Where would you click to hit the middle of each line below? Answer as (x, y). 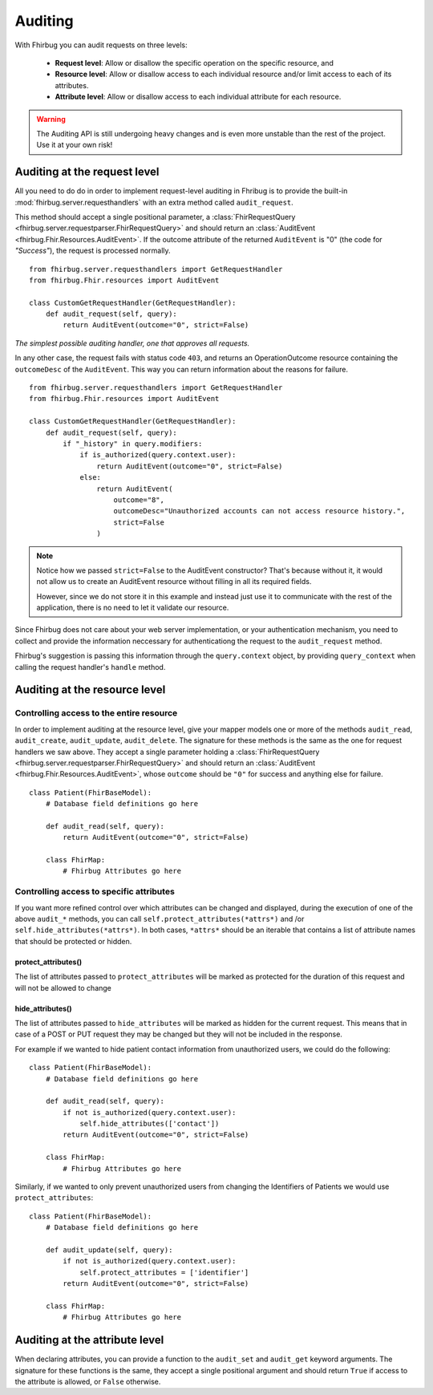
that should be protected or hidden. (73, 941)
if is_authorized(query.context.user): (158, 455)
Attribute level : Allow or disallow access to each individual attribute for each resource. (198, 97)
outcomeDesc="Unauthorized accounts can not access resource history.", (259, 511)
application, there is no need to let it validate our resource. (133, 608)
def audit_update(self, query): (109, 1250)
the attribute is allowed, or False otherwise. (88, 1382)
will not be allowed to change (63, 987)
